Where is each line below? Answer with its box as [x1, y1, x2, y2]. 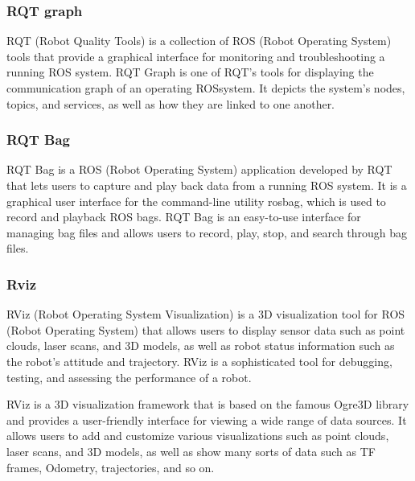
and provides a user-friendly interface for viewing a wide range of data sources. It [6, 411, 407, 428]
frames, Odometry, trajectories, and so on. [6, 458, 215, 475]
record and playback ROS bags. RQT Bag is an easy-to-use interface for [6, 208, 361, 225]
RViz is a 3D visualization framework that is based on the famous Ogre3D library [6, 396, 409, 413]
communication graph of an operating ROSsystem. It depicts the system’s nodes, [6, 80, 405, 96]
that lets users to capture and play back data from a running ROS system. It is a [6, 177, 407, 193]
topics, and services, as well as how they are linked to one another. [6, 95, 335, 112]
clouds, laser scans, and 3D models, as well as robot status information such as [6, 337, 395, 354]
